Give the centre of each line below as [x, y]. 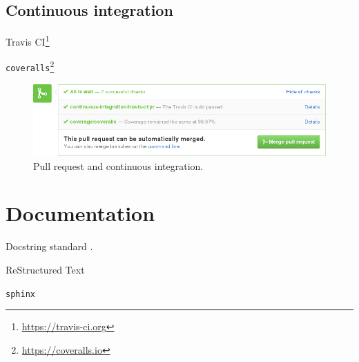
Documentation [80, 213]
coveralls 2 [30, 66]
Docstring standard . [49, 246]
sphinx [20, 294]
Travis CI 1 [28, 40]
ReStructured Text [45, 269]
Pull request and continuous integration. [118, 165]
